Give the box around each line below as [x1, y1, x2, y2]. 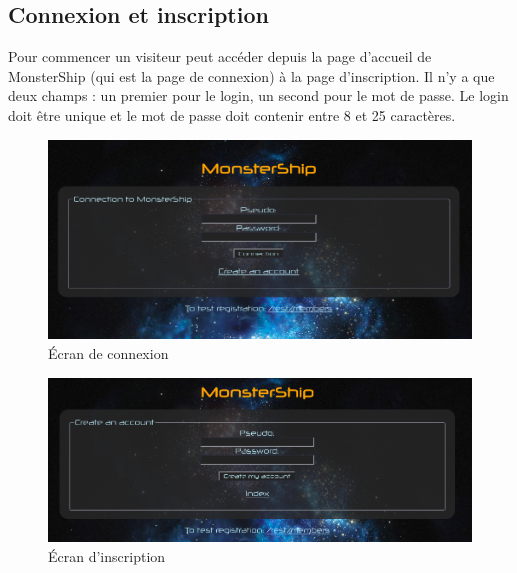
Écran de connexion [48, 343, 169, 364]
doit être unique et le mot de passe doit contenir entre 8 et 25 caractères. [8, 104, 456, 125]
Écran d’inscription [48, 545, 166, 566]
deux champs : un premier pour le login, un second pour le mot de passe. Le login [8, 85, 509, 106]
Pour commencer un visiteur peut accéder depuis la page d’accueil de [8, 46, 432, 67]
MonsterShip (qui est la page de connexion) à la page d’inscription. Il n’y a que [8, 65, 495, 86]
